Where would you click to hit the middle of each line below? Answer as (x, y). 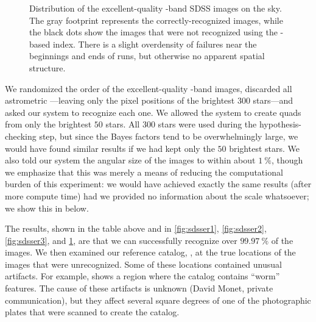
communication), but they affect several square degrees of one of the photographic (158, 300)
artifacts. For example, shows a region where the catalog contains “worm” (142, 276)
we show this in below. (47, 208)
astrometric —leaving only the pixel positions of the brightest (120, 100)
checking (21, 136)
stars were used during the (207, 124)
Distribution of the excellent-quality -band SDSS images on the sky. (156, 8)
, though (287, 160)
